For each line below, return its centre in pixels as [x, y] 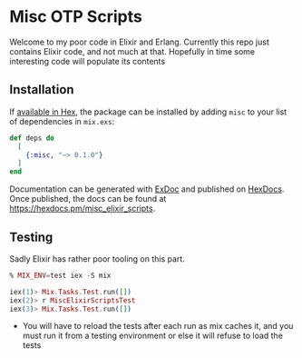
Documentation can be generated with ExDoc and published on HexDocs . [147, 189]
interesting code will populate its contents [88, 61]
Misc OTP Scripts [76, 17]
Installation [42, 89]
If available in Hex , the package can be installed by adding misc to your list [148, 112]
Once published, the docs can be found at [88, 199]
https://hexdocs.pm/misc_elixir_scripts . [83, 209]
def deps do [32, 138]
